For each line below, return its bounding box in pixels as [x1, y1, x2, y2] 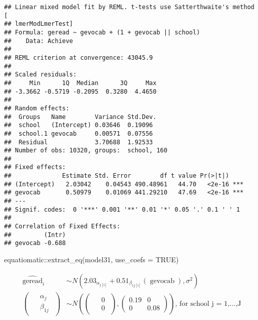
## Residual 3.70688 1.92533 [4, 138, 153, 146]
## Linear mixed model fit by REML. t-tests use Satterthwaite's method [4, 4, 254, 11]
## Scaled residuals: [4, 71, 77, 78]
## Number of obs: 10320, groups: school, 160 [4, 147, 168, 154]
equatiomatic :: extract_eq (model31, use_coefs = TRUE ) [4, 254, 179, 265]
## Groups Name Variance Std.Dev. [4, 113, 157, 121]
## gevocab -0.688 [4, 239, 66, 247]
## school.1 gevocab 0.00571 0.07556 [4, 130, 153, 137]
